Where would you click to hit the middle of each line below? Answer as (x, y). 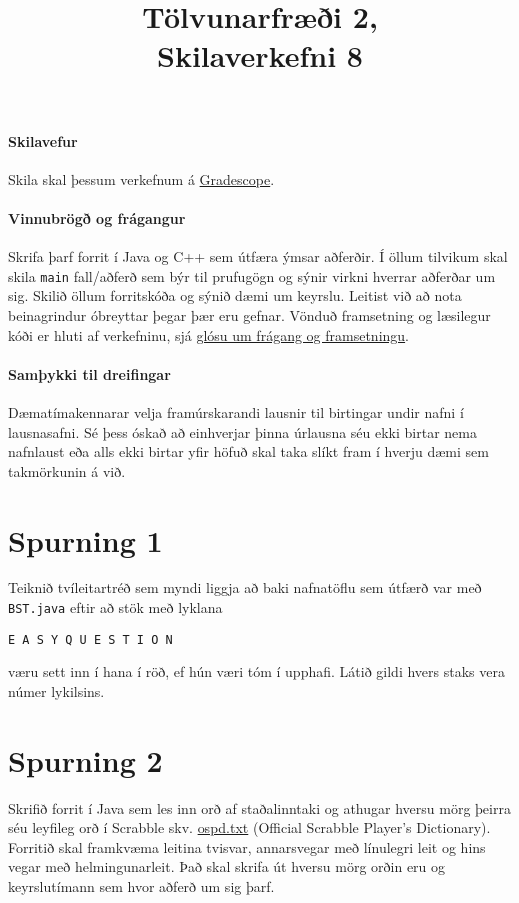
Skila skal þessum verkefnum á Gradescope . (141, 178)
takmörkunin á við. (67, 470)
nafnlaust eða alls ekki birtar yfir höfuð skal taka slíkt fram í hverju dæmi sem (248, 451)
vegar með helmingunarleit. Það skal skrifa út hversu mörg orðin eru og (227, 866)
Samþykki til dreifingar (89, 373)
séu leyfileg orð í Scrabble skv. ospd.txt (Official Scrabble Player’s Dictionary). (249, 827)
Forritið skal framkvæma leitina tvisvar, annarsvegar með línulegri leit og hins (247, 846)
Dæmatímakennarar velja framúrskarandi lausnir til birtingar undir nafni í (236, 411)
